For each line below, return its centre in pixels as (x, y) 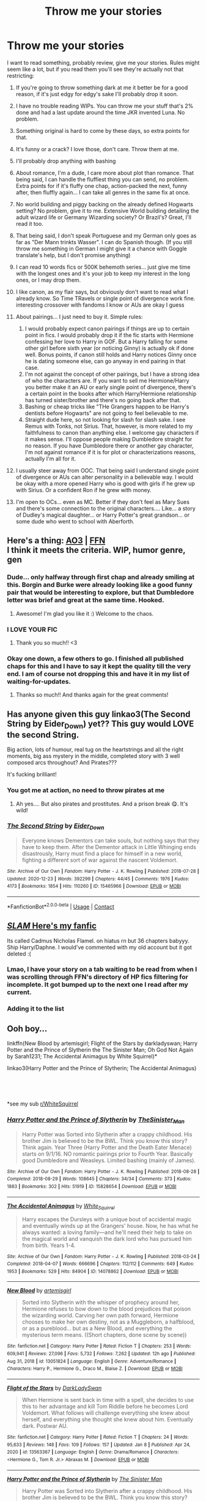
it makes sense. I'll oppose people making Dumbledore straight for (109, 439)
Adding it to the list (36, 1009)
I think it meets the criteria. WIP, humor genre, (96, 550)
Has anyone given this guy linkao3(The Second (99, 714)
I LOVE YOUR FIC (32, 629)
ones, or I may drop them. (48, 280)
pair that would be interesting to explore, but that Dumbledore (101, 593)
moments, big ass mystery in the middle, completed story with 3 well (94, 756)
